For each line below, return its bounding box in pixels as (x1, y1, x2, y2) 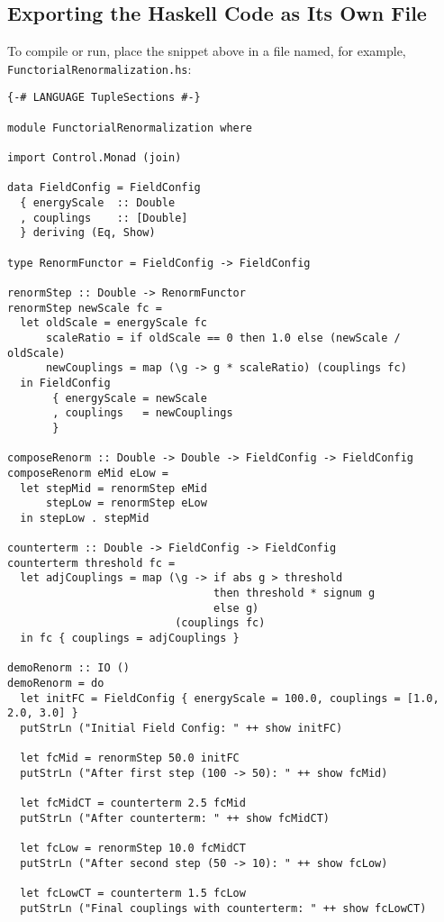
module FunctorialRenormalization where (7, 121, 253, 134)
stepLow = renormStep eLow (45, 497, 207, 510)
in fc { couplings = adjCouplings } (20, 632, 240, 645)
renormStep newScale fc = (7, 301, 162, 315)
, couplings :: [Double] (20, 211, 188, 224)
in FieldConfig (20, 376, 111, 389)
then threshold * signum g (213, 587, 376, 600)
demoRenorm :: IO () (7, 662, 131, 675)
